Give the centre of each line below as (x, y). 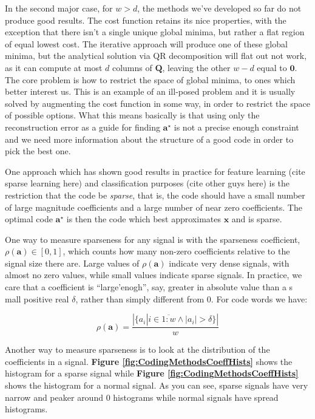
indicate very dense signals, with (229, 263)
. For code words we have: (259, 298)
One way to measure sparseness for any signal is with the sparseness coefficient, (153, 239)
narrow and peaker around (54, 397)
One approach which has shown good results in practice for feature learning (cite (155, 171)
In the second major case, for (59, 8)
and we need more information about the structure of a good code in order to (149, 139)
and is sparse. (257, 219)
